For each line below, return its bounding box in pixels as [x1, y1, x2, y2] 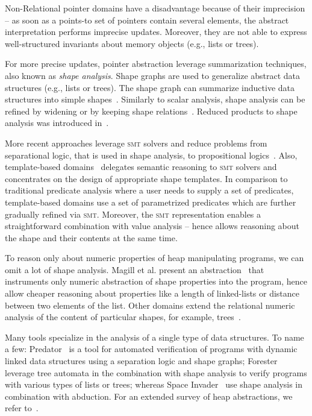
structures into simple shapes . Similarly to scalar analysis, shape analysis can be [5, 93, 305, 106]
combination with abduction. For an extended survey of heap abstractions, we [5, 389, 293, 402]
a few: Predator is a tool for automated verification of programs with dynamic [5, 342, 298, 355]
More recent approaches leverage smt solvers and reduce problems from [5, 136, 267, 149]
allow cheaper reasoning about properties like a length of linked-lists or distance [5, 287, 300, 300]
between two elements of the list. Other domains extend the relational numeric [5, 298, 295, 311]
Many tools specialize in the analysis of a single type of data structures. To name [5, 330, 304, 343]
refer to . [5, 402, 39, 414]
